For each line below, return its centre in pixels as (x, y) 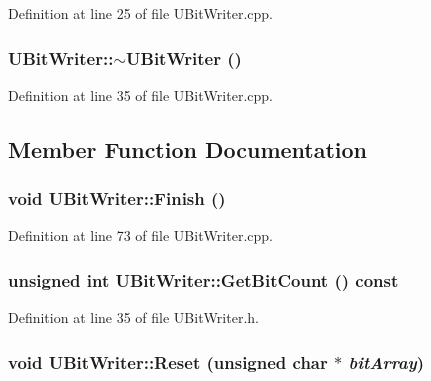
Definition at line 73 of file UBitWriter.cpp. (140, 235)
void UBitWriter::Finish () (117, 198)
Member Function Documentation (188, 148)
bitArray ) (386, 361)
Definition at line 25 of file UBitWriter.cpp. (140, 13)
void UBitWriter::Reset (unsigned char (168, 361)
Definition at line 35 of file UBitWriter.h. (133, 317)
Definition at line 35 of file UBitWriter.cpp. (140, 94)
